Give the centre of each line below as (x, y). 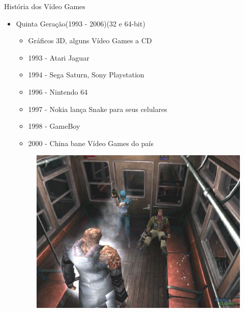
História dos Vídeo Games (45, 6)
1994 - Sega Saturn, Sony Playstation (86, 75)
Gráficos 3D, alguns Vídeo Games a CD (90, 40)
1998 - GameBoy (54, 126)
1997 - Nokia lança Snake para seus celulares (98, 109)
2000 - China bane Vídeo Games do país (91, 143)
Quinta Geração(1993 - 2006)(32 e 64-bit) (81, 23)
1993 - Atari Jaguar (59, 57)
